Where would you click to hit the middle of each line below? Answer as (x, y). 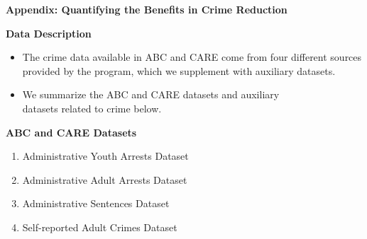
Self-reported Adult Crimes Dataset (100, 227)
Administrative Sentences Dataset (96, 203)
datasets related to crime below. (92, 108)
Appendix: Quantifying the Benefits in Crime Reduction (147, 9)
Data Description (49, 33)
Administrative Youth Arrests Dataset (105, 156)
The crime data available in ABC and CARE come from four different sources (192, 57)
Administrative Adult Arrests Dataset (105, 179)
